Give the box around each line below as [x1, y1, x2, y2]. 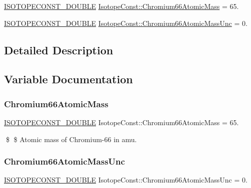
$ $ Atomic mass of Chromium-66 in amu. [5, 134, 137, 144]
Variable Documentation [4, 71, 133, 87]
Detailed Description [4, 42, 113, 57]
